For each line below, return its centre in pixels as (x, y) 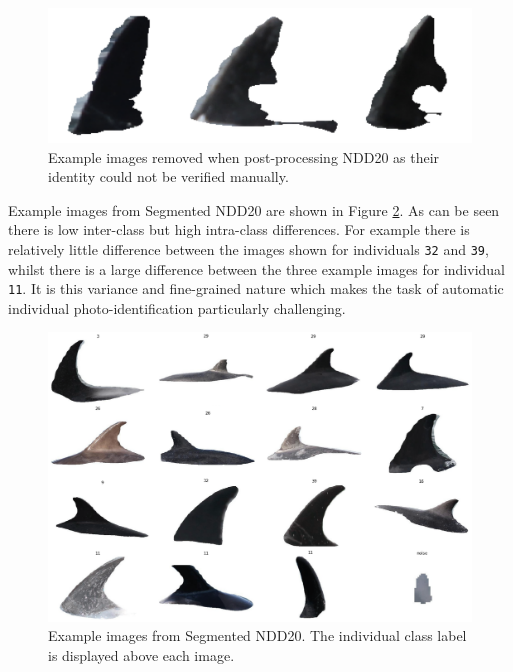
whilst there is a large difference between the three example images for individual (256, 268)
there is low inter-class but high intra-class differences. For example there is (239, 229)
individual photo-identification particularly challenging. (177, 307)
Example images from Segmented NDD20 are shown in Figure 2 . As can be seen (254, 209)
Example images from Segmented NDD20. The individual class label (257, 635)
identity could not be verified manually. (168, 176)
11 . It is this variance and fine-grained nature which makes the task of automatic (256, 288)
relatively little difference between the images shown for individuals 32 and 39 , (248, 248)
